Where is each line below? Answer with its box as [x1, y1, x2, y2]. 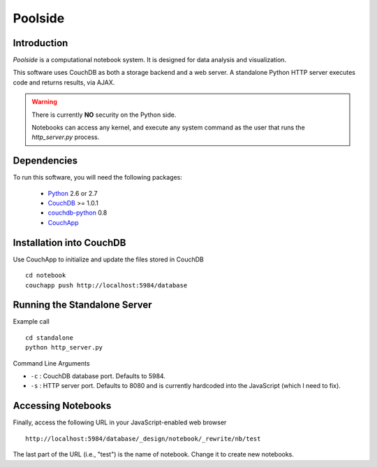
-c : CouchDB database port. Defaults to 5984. [30, 372, 165, 380]
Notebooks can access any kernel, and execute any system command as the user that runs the [31, 123, 305, 132]
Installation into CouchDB [13, 236, 126, 248]
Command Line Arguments [13, 359, 90, 367]
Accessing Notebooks [13, 400, 112, 412]
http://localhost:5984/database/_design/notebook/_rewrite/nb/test [25, 434, 261, 443]
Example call [13, 317, 50, 326]
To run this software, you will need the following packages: [13, 173, 183, 182]
